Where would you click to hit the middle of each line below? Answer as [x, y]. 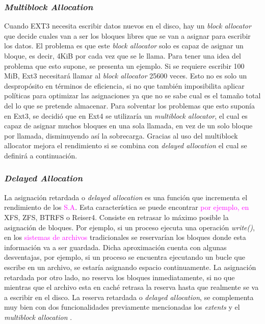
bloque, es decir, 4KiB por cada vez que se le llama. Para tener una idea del [123, 56]
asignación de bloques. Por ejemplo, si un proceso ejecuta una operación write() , [129, 227]
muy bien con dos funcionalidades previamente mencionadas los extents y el [122, 307]
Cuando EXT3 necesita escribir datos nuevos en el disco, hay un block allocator [128, 26]
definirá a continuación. [41, 155]
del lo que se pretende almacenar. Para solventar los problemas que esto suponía [129, 105]
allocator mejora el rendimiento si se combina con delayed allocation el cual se [126, 145]
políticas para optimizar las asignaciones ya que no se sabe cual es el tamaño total [132, 96]
